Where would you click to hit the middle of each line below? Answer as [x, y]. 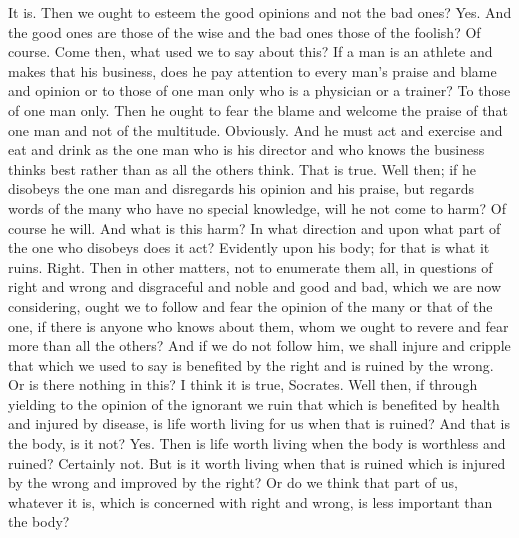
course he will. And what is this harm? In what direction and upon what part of [254, 227]
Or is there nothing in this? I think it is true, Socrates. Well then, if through [243, 384]
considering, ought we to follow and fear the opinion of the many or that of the [250, 305]
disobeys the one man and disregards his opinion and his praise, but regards [241, 188]
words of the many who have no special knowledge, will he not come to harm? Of [257, 207]
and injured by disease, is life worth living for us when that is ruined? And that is [259, 423]
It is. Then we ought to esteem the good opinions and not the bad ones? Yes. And [260, 12]
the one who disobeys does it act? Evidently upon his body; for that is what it [249, 247]
